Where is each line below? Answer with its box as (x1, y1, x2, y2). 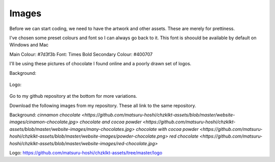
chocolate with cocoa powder (135, 126, 199, 132)
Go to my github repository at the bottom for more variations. (9, 93, 137, 99)
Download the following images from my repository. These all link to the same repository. (9, 102, 196, 109)
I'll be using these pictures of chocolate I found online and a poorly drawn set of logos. (9, 61, 191, 67)
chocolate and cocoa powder (79, 119, 142, 125)
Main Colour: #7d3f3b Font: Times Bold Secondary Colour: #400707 (9, 51, 153, 57)
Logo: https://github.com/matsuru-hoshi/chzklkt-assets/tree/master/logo (9, 150, 162, 156)
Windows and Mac (9, 42, 49, 48)
